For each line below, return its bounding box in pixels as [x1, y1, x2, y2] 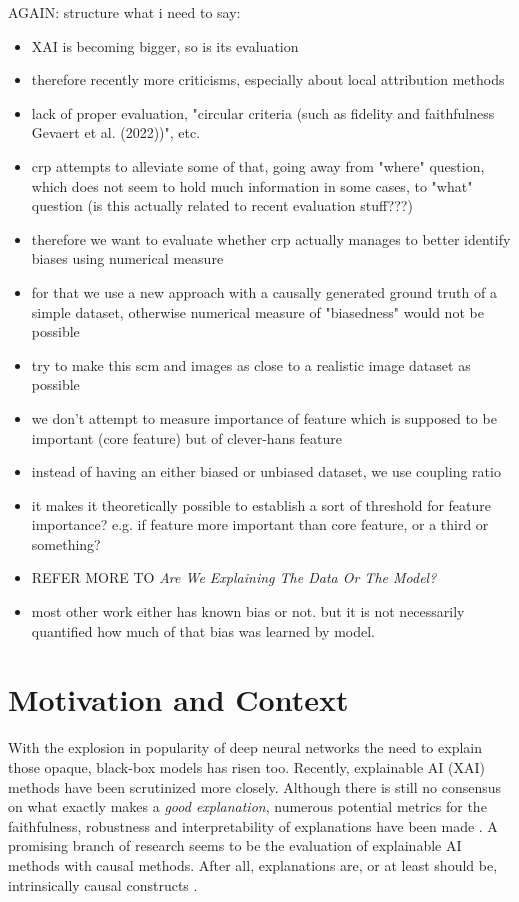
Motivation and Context [8, 679, 349, 720]
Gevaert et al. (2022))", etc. [31, 122, 201, 143]
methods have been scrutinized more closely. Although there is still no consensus [8, 776, 502, 797]
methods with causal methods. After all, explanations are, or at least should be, [8, 854, 498, 875]
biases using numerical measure [31, 248, 224, 269]
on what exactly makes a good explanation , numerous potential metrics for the [8, 796, 487, 817]
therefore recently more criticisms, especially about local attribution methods [31, 69, 505, 90]
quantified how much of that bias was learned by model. [31, 620, 375, 641]
